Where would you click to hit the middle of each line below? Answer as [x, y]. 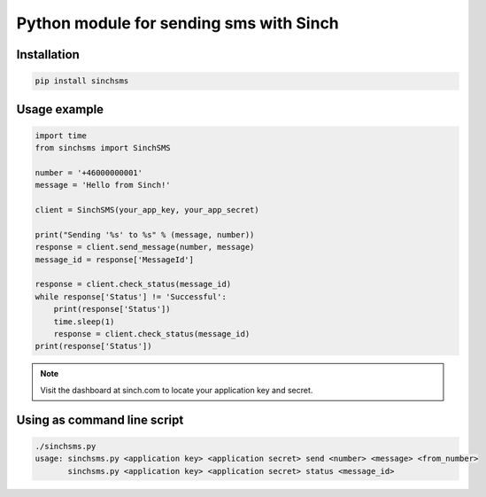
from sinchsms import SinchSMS [103, 148]
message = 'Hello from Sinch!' [103, 185]
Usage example [60, 109]
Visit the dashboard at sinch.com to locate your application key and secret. [177, 390]
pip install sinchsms [82, 81]
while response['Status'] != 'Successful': [131, 296]
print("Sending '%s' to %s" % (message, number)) [145, 234]
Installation [48, 54]
